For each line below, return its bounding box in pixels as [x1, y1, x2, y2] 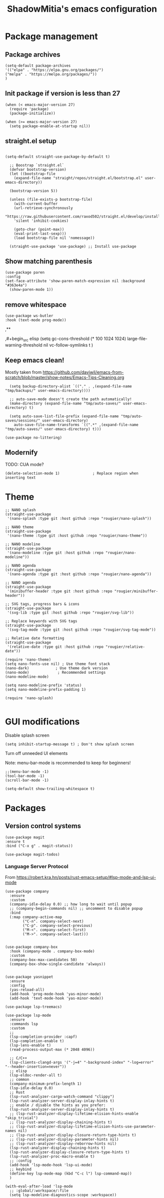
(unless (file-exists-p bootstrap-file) [9, 197, 93, 202]
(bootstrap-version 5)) [9, 188, 58, 193]
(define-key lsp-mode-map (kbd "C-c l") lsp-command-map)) [9, 1171, 132, 1176]
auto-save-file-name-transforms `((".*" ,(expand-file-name [14, 422, 139, 427]
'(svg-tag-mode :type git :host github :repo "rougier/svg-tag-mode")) [7, 627, 156, 632]
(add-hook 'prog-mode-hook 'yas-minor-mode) [9, 991, 102, 996]
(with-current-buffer [14, 201, 58, 206]
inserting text [5, 475, 36, 480]
